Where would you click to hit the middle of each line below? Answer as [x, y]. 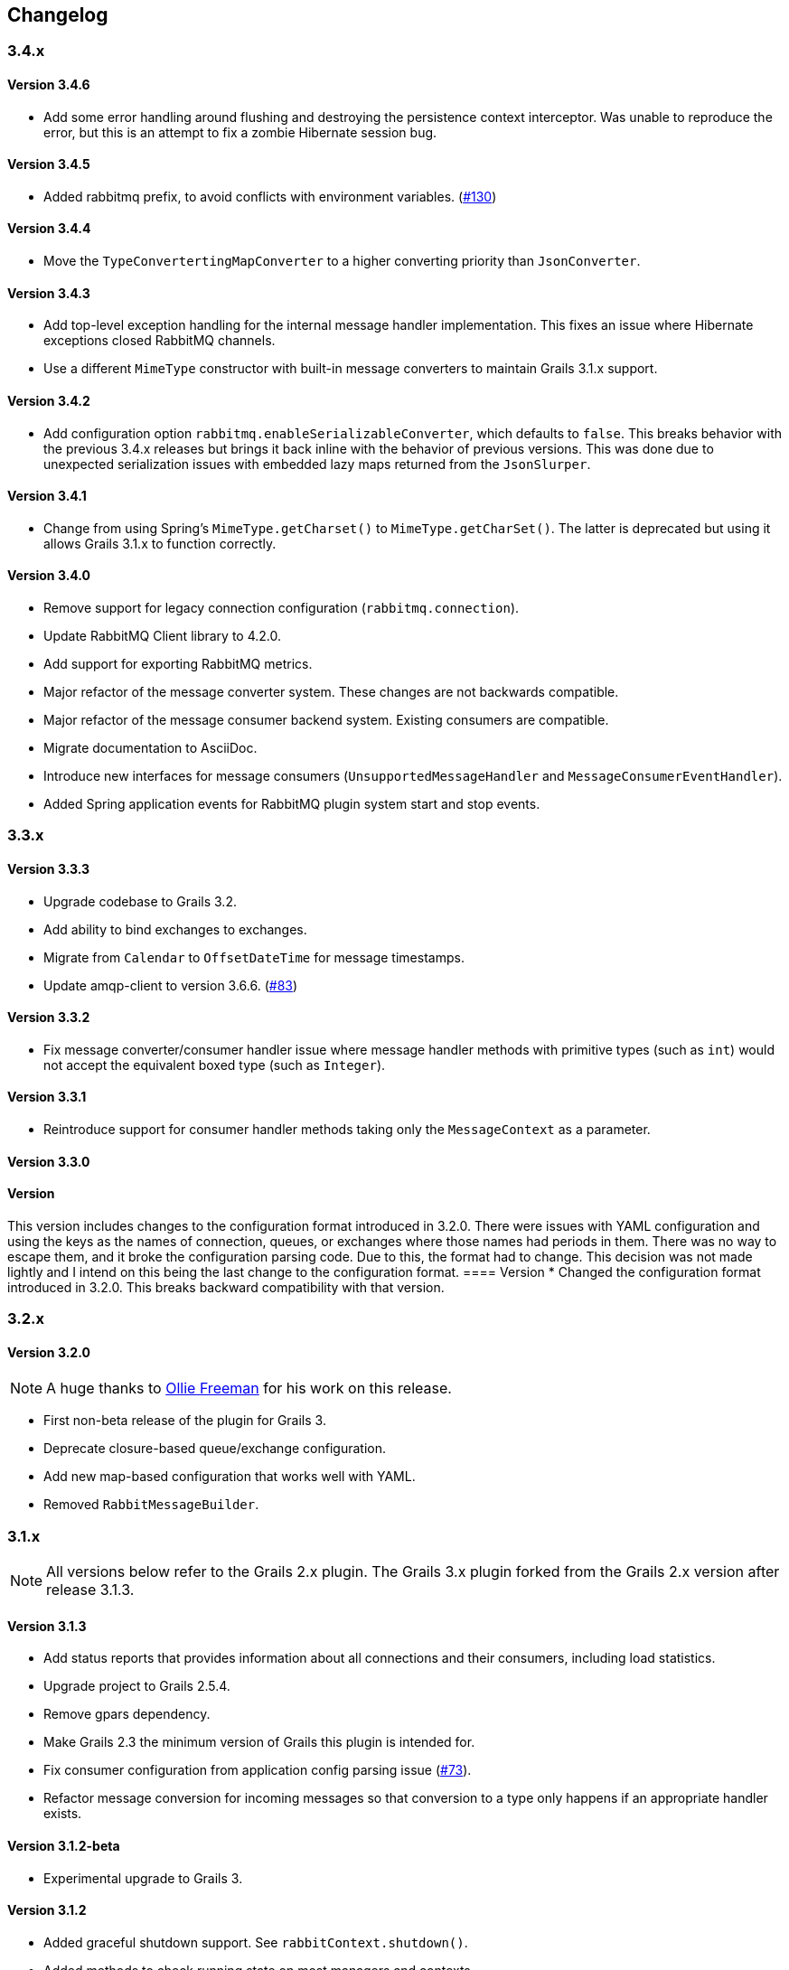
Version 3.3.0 [49, 1161]
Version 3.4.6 [49, 85]
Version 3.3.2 [49, 1018]
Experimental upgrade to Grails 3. [143, 1878]
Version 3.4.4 [49, 229]
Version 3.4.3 [49, 293]
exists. [63, 1814]
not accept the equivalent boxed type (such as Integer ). [215, 1065]
